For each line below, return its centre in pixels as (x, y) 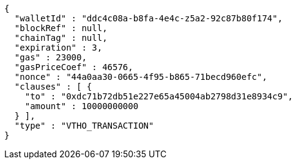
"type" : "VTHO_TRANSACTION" (84, 126)
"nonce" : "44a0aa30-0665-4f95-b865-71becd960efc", (141, 77)
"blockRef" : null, (61, 28)
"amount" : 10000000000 (82, 106)
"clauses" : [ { (53, 87)
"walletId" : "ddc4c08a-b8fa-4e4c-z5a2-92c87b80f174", (149, 18)
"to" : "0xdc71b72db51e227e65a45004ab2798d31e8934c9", (159, 96)
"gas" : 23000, (50, 57)
